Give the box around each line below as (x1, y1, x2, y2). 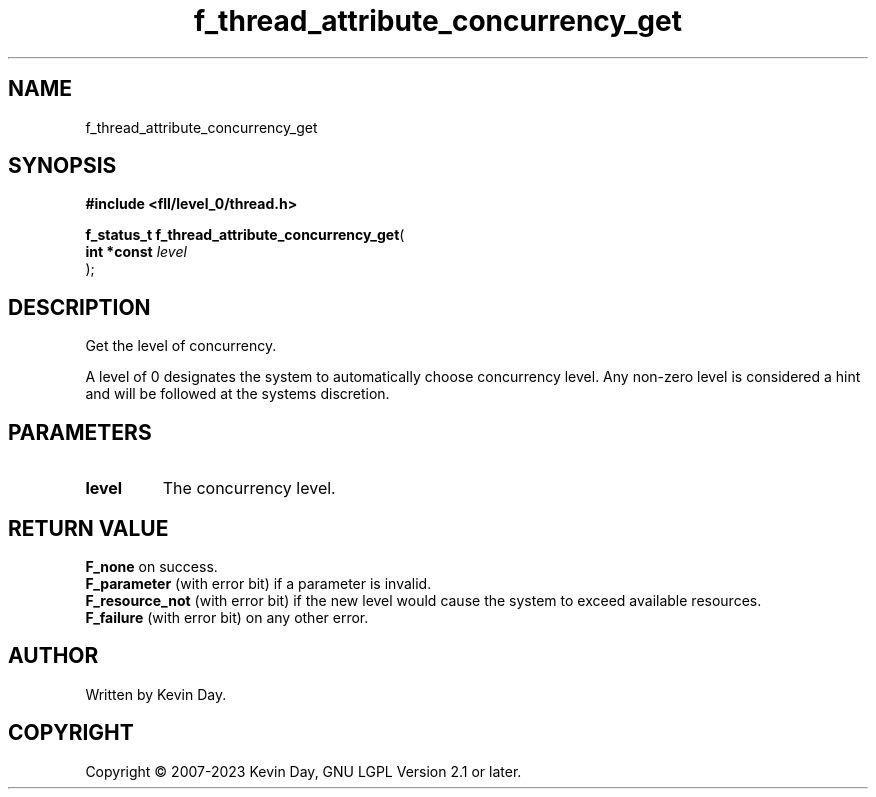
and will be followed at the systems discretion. (85, 385, 390, 403)
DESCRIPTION (8, 294, 151, 320)
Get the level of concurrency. (85, 337, 277, 355)
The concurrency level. (162, 478, 336, 499)
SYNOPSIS (8, 153, 117, 179)
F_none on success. (85, 557, 218, 575)
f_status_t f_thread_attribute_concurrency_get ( (85, 226, 405, 244)
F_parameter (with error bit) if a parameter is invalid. (85, 574, 432, 592)
